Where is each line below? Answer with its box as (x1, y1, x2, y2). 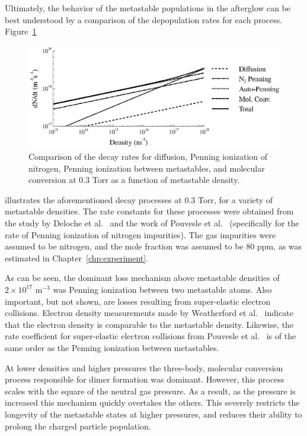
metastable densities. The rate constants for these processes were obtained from (5, 205, 294, 217)
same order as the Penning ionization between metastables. (5, 341, 219, 353)
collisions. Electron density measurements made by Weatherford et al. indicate (5, 307, 293, 319)
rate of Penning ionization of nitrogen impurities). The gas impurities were (5, 228, 276, 241)
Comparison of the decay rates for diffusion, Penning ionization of (28, 150, 268, 163)
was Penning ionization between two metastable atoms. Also (53, 283, 272, 295)
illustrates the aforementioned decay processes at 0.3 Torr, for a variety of (5, 193, 273, 206)
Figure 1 (5, 25, 37, 37)
